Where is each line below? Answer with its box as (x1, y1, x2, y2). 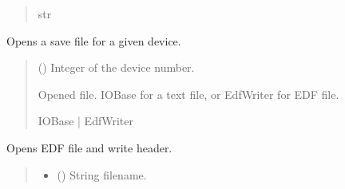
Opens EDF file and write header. (6, 139, 172, 156)
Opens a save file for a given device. (6, 32, 181, 49)
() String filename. (57, 166, 147, 183)
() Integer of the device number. (38, 59, 195, 76)
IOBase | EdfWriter (38, 112, 133, 129)
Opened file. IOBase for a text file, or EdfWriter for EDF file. (38, 85, 339, 102)
